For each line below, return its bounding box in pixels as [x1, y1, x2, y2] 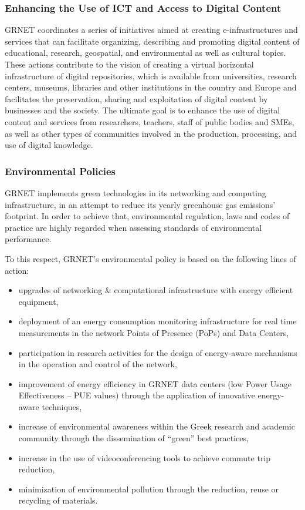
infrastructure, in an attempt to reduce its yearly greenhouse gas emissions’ [5, 198, 276, 210]
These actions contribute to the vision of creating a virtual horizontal [5, 58, 254, 70]
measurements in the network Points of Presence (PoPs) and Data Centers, [18, 326, 289, 338]
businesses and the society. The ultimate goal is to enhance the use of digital [5, 104, 280, 116]
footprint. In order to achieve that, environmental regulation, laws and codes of [5, 210, 290, 222]
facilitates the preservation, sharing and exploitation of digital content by [5, 92, 268, 105]
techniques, [42, 400, 82, 412]
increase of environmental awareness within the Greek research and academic [18, 420, 295, 432]
